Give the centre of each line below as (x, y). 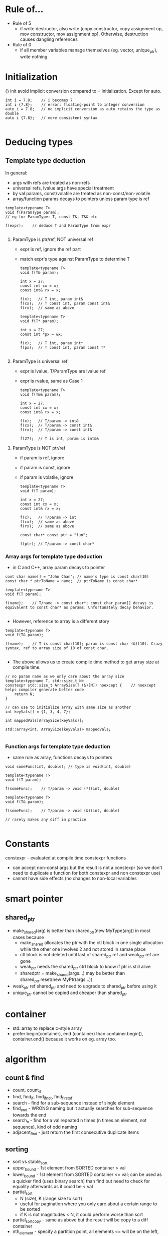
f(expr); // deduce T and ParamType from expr (58, 225)
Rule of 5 (22, 23)
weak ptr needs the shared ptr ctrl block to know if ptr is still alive (85, 967)
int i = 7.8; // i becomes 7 (39, 100)
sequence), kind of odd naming (45, 1127)
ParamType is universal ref (40, 361)
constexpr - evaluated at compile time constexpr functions (66, 858)
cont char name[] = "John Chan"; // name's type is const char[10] (77, 576)
